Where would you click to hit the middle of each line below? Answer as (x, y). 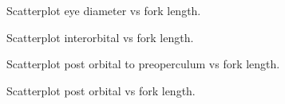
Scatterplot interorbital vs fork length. (100, 37)
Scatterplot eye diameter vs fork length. (104, 10)
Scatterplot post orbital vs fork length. (101, 90)
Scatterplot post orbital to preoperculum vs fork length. (143, 64)
